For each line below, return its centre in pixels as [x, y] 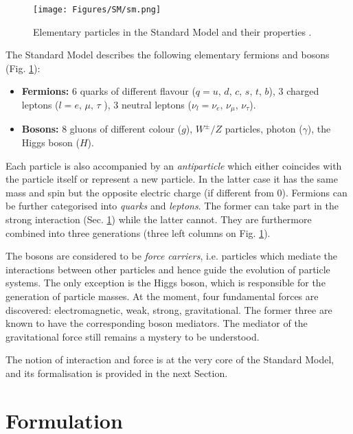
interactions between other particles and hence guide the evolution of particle [168, 269]
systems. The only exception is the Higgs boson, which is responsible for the [166, 283]
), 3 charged [294, 91]
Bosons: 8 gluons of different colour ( [102, 129]
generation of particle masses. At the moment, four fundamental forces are [162, 296]
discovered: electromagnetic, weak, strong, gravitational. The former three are [169, 309]
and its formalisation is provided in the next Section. [117, 373]
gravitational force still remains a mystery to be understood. [133, 336]
